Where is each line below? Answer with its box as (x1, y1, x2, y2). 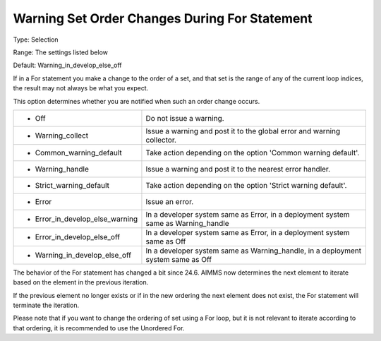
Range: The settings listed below (13, 48, 109, 56)
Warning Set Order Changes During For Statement (13, 11, 313, 26)
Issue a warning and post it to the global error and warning (145, 126, 341, 136)
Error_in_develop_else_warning (35, 214, 138, 224)
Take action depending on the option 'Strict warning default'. (145, 180, 347, 190)
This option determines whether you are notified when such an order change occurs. (13, 97, 260, 105)
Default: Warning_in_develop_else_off (13, 61, 123, 70)
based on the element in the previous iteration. (13, 278, 149, 287)
